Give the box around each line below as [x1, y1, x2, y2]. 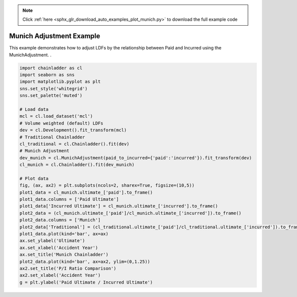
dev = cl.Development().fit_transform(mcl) [19, 127, 127, 133]
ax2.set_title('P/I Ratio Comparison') [19, 266, 116, 271]
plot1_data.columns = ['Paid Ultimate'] [19, 197, 119, 202]
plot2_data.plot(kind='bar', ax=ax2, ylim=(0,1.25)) [19, 258, 150, 264]
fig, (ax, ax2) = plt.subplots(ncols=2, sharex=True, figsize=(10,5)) [19, 183, 195, 188]
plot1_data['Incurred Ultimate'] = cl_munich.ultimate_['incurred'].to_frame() [19, 203, 218, 209]
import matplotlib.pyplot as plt [19, 79, 101, 85]
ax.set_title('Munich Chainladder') [19, 252, 109, 257]
